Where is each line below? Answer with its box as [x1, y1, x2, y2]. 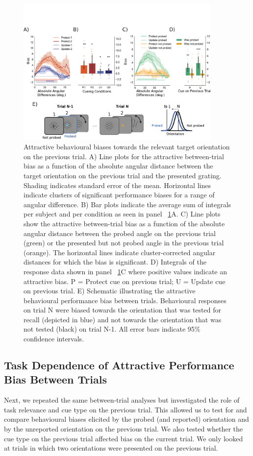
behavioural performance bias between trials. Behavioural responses [24, 295, 227, 305]
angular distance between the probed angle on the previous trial [24, 228, 216, 238]
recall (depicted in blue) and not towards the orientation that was [24, 314, 222, 324]
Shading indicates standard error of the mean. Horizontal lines [24, 180, 211, 190]
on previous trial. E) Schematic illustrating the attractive [24, 286, 196, 296]
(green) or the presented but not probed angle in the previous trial [24, 238, 224, 248]
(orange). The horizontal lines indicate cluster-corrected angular [24, 247, 216, 257]
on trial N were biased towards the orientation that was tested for [24, 305, 221, 315]
